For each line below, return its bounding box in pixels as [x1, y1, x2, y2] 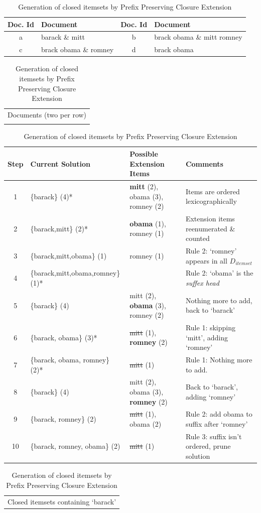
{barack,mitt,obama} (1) [30, 250, 107, 261]
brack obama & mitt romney [154, 32, 242, 42]
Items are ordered [185, 186, 240, 196]
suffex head [185, 278, 219, 288]
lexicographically [185, 196, 237, 206]
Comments [185, 158, 223, 169]
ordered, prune [185, 441, 231, 451]
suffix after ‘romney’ [185, 419, 248, 429]
